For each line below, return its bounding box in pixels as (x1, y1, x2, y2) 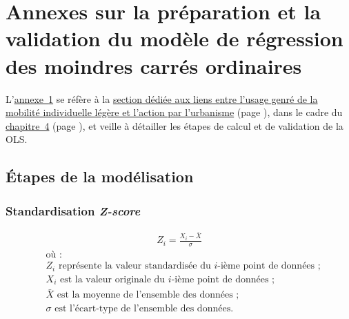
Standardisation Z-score (6, 202, 141, 219)
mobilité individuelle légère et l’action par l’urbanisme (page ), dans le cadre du (6, 105, 343, 119)
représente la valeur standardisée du (58, 261, 211, 271)
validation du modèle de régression (6, 24, 343, 52)
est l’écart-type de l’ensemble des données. (54, 303, 234, 313)
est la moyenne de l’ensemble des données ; (57, 290, 239, 300)
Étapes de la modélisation (6, 166, 194, 187)
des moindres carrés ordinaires (6, 51, 302, 79)
